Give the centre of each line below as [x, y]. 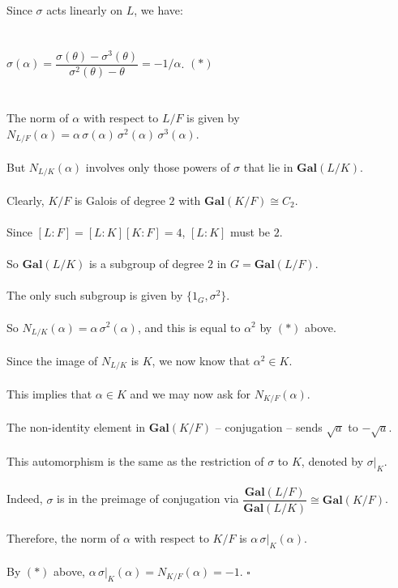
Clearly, [26, 200]
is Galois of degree [120, 200]
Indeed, [25, 499]
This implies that [49, 393]
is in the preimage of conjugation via [148, 499]
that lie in [268, 166]
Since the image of [52, 360]
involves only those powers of [158, 166]
